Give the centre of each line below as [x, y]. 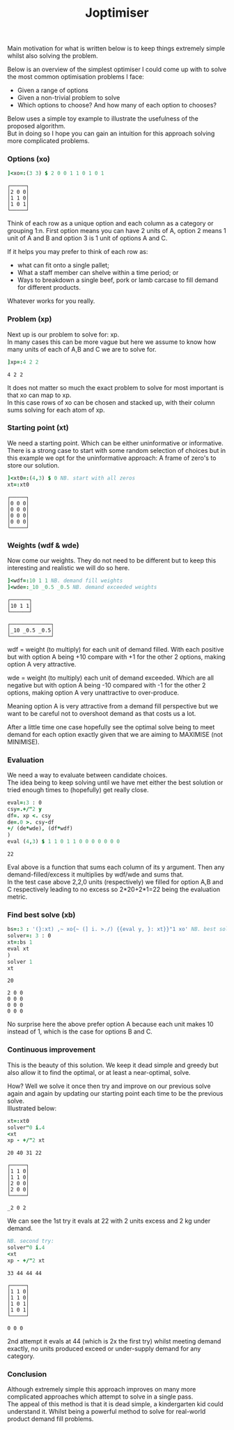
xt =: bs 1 [20, 943]
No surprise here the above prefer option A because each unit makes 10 [110, 1025]
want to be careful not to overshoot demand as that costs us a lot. [102, 713]
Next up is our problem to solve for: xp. [63, 334]
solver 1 [20, 962]
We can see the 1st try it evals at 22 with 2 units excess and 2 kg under [109, 1221]
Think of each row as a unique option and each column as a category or [110, 223]
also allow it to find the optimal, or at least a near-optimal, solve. [99, 1072]
